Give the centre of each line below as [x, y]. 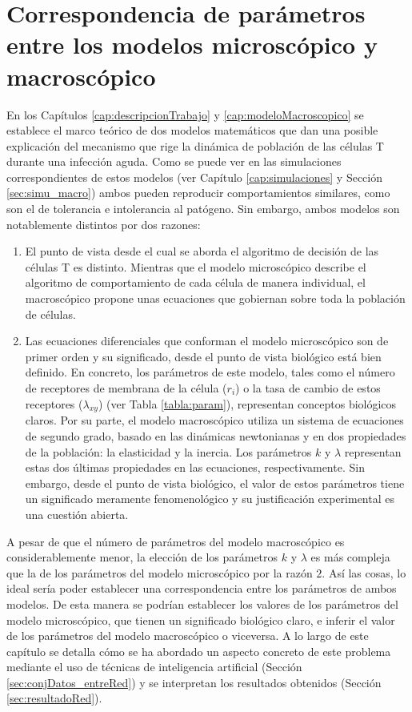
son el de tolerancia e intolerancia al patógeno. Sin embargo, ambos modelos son [203, 209]
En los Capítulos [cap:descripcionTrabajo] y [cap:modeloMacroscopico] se [185, 114]
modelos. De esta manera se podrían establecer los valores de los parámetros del [202, 603]
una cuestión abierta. [77, 514]
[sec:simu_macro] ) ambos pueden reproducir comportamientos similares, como [198, 193]
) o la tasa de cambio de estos [308, 388]
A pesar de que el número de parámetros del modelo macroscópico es [176, 541]
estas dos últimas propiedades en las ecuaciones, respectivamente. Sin [195, 467]
